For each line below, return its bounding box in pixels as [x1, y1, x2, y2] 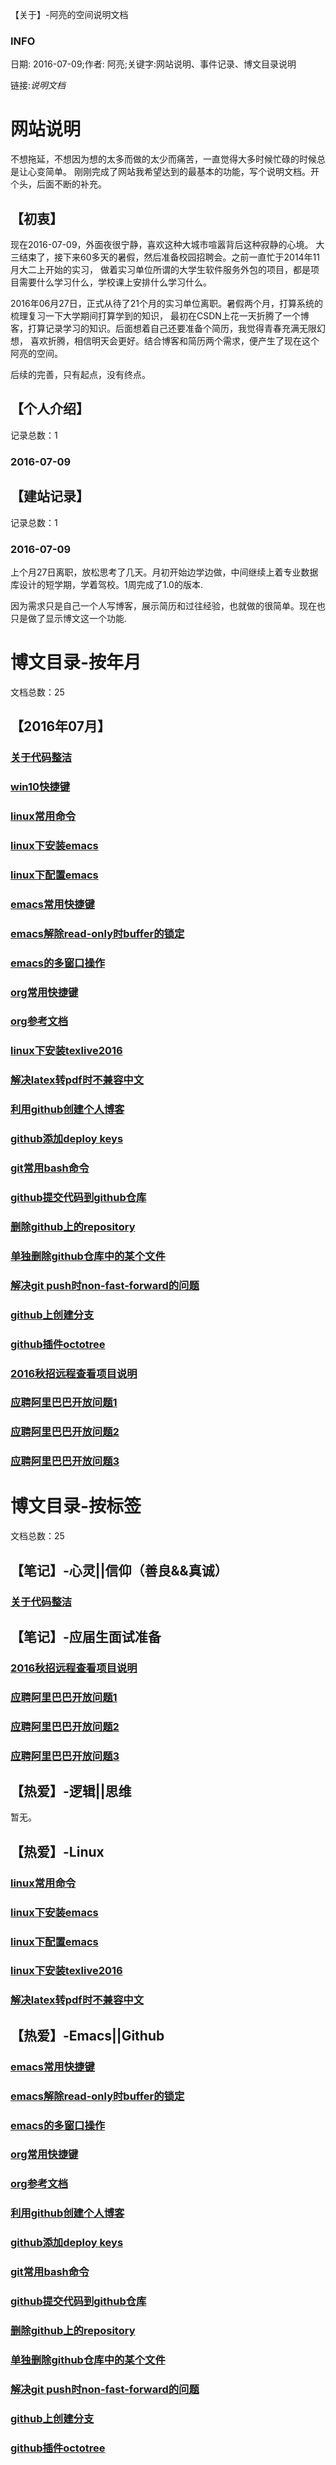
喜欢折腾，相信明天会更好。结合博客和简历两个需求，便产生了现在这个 [29, 335, 320, 347]
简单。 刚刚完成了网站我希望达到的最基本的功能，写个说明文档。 [44, 166, 311, 178]
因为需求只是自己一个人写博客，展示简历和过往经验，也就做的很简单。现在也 [10, 599, 326, 612]
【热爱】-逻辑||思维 [10, 1783, 132, 1800]
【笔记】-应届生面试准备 [10, 1628, 162, 1645]
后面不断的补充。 [36, 178, 107, 190]
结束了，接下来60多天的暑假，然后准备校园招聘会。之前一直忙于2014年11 [18, 251, 321, 263]
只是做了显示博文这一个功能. [10, 612, 128, 624]
